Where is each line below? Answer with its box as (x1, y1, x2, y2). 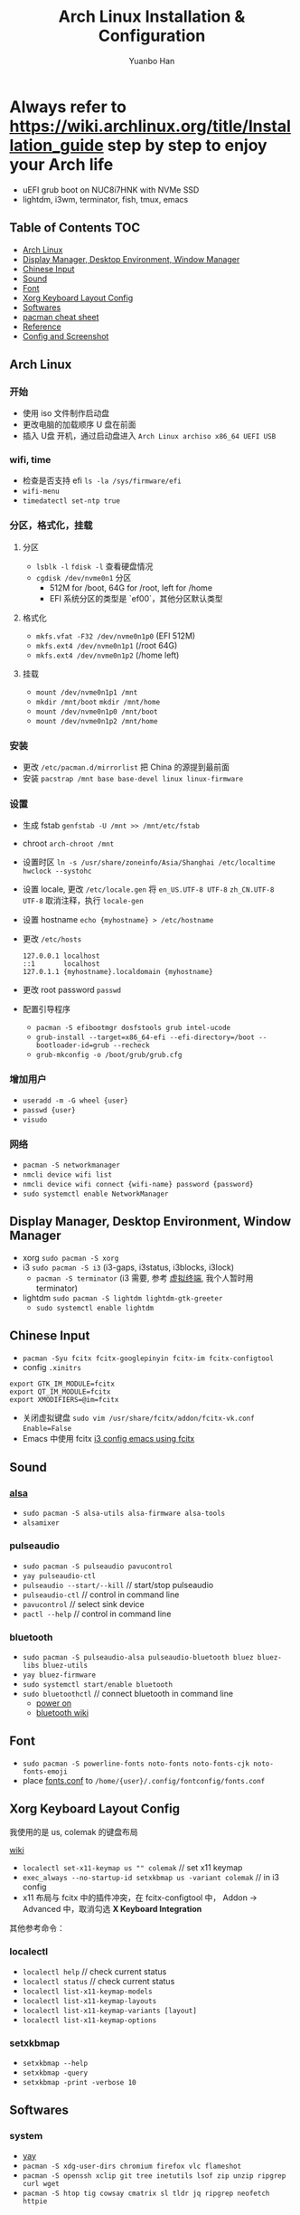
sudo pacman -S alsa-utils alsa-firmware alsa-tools (22, 1509, 226, 1519)
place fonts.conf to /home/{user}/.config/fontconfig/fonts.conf (22, 1775, 266, 1785)
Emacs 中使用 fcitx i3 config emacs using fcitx (22, 1433, 195, 1444)
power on (35, 1698, 72, 1709)
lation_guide (9, 135, 104, 156)
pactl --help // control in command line (22, 1608, 172, 1619)
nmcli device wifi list (22, 1169, 113, 1179)
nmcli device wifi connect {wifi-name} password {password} (22, 1179, 254, 1188)
